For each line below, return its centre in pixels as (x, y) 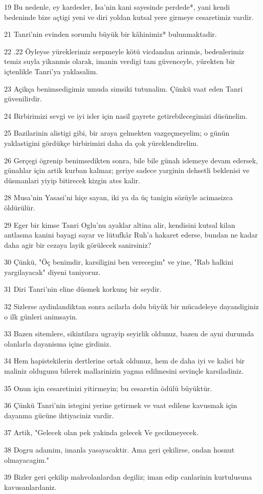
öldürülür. (20, 207)
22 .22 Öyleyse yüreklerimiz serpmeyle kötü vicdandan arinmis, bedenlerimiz (124, 51)
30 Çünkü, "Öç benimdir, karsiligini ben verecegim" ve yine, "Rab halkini (119, 262)
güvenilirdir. (23, 99)
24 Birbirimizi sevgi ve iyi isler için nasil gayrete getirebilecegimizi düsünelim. (126, 115)
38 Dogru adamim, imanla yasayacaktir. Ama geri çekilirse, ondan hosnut (119, 449)
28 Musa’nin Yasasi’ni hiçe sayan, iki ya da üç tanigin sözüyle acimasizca (118, 197)
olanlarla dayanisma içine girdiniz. (58, 343)
